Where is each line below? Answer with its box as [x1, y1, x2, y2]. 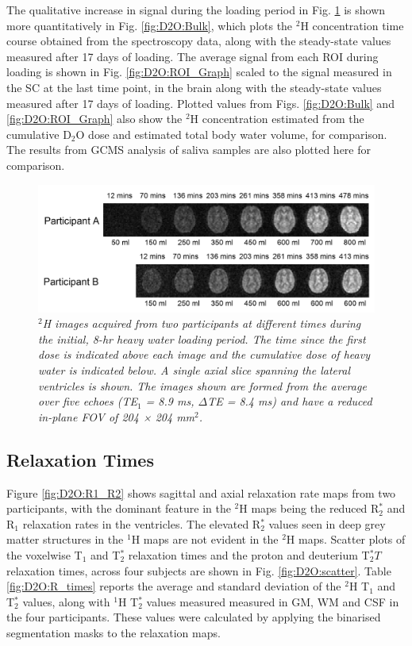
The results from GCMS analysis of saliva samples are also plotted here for [6, 141, 371, 158]
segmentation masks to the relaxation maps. [6, 624, 221, 640]
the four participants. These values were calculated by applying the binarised [6, 609, 381, 625]
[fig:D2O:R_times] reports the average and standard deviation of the [6, 578, 341, 594]
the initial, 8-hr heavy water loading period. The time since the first [38, 330, 366, 347]
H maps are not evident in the [131, 531, 279, 548]
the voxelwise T [6, 546, 83, 563]
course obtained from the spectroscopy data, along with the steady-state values [6, 33, 391, 49]
